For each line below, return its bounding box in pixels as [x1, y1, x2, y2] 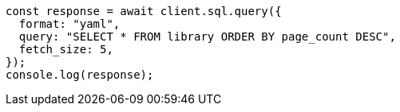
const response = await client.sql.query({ [6, 5, 282, 17]
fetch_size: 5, [18, 43, 113, 56]
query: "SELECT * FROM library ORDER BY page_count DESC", [18, 30, 396, 43]
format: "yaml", [18, 17, 121, 30]
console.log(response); [6, 68, 154, 81]
